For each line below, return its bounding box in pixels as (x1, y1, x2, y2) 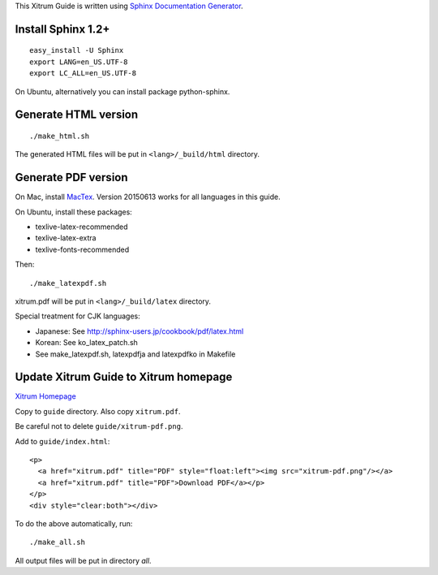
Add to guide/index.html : (15, 436, 110, 446)
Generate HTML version (15, 108, 139, 122)
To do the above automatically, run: (15, 519, 133, 528)
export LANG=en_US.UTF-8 (29, 57, 128, 67)
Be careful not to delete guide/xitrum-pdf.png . (15, 422, 183, 431)
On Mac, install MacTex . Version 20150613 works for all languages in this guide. (15, 192, 281, 202)
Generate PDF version (15, 171, 129, 184)
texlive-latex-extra (35, 233, 97, 243)
